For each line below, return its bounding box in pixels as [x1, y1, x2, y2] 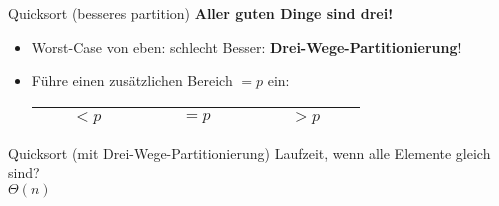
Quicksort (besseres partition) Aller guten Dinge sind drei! [8, 3, 394, 23]
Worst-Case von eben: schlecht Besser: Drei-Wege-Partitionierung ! [31, 36, 462, 57]
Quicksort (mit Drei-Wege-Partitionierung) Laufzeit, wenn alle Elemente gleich [8, 142, 491, 163]
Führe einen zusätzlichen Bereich [31, 70, 233, 91]
